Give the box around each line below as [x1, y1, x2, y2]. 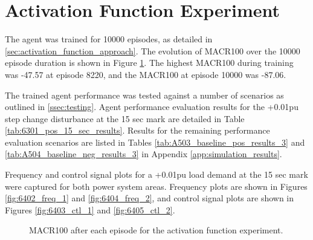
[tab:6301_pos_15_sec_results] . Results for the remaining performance [5, 124, 270, 137]
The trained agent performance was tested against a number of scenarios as [5, 88, 284, 101]
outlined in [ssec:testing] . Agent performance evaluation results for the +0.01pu [5, 100, 298, 113]
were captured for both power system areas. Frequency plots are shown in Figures [5, 180, 308, 192]
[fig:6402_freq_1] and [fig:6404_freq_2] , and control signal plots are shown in [5, 192, 294, 204]
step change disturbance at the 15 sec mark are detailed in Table [5, 112, 245, 125]
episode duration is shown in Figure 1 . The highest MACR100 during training [5, 56, 294, 69]
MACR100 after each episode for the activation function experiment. [29, 224, 283, 236]
